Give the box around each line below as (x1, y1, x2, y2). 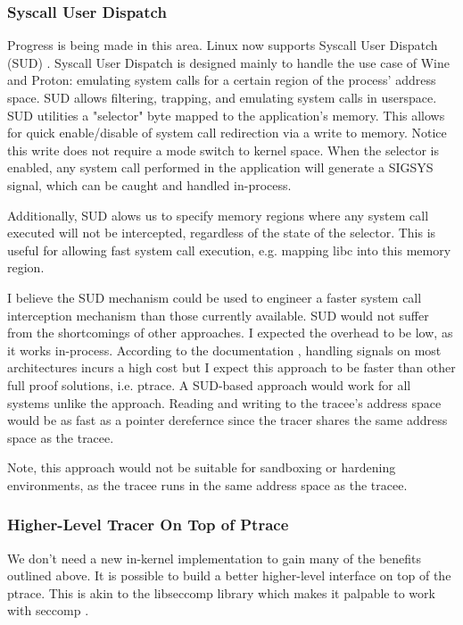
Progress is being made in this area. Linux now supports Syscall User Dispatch (7, 36, 438, 54)
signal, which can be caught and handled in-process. (7, 175, 292, 194)
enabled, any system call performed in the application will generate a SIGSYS (7, 158, 434, 177)
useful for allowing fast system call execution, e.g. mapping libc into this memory (7, 240, 451, 259)
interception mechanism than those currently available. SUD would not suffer (7, 305, 429, 324)
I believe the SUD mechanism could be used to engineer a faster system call (7, 287, 422, 306)
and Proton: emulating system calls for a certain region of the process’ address (7, 71, 436, 89)
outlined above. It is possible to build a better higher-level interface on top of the (7, 566, 451, 585)
